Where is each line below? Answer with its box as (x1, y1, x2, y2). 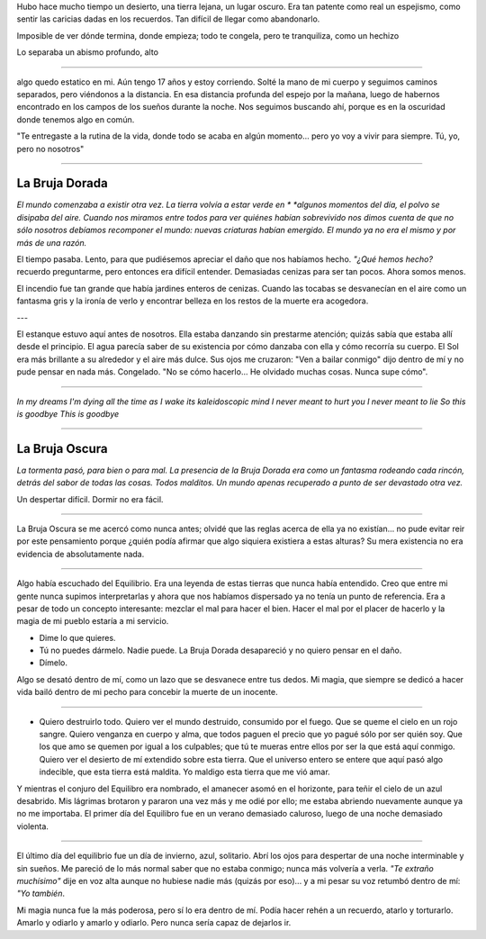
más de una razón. (16, 237, 87, 248)
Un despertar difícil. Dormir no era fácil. (16, 493, 164, 504)
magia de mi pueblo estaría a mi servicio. (16, 616, 169, 627)
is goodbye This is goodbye (16, 408, 120, 419)
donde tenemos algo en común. (16, 113, 135, 125)
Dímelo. (39, 657, 67, 668)
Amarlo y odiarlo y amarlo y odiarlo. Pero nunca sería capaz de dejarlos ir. (16, 917, 292, 928)
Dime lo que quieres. (39, 632, 116, 643)
